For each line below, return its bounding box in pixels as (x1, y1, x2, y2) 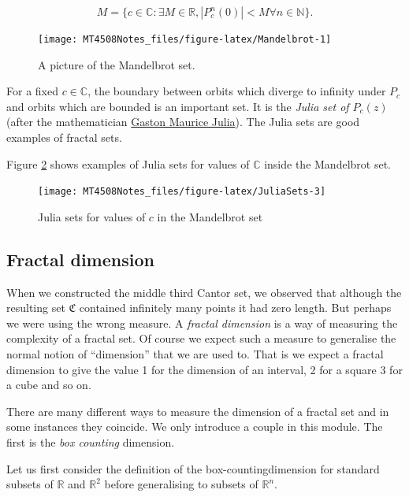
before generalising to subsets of (104, 476, 258, 492)
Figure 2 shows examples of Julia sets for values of (6, 155, 250, 172)
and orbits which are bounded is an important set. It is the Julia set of (6, 98, 349, 114)
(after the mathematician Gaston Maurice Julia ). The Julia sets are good (6, 113, 360, 130)
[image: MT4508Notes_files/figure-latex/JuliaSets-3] (38, 186, 326, 198)
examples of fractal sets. (6, 129, 122, 146)
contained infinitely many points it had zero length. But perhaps (79, 299, 392, 316)
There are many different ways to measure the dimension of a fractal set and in (6, 402, 389, 419)
